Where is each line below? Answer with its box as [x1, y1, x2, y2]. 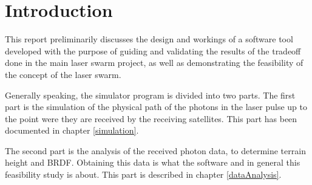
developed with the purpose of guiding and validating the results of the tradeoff [5, 44, 301, 57]
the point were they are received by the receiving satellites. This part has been [5, 112, 297, 125]
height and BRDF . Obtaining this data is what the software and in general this [5, 156, 300, 169]
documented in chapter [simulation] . [5, 124, 139, 137]
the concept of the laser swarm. [5, 68, 121, 80]
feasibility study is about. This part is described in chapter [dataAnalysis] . [5, 168, 282, 181]
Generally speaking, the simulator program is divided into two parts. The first [5, 88, 296, 101]
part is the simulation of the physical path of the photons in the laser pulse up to [5, 100, 307, 113]
